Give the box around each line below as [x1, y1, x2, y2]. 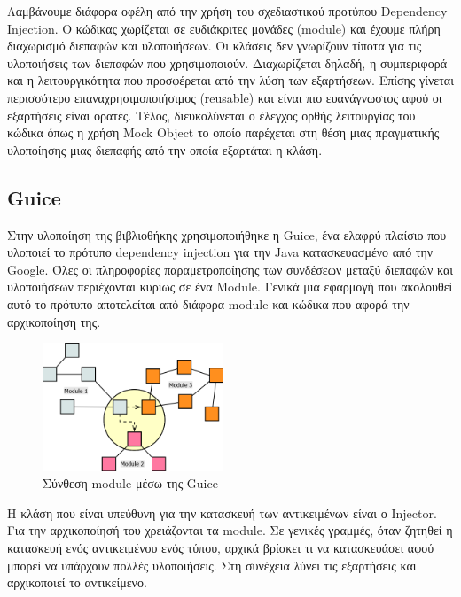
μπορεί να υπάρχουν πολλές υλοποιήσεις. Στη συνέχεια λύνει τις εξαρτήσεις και [7, 555, 417, 574]
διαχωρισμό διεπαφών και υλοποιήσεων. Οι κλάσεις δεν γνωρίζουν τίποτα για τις [7, 36, 422, 55]
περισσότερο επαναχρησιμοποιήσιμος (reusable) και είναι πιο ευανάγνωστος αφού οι [7, 88, 442, 106]
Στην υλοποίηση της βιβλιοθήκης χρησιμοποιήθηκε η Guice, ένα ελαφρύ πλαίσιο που [7, 225, 447, 244]
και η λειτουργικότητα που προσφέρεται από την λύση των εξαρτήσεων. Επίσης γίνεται [7, 71, 454, 89]
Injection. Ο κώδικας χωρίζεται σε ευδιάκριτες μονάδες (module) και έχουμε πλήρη [7, 19, 441, 37]
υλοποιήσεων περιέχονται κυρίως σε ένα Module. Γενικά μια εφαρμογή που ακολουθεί [7, 277, 453, 296]
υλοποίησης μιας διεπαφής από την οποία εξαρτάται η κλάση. [7, 140, 323, 159]
